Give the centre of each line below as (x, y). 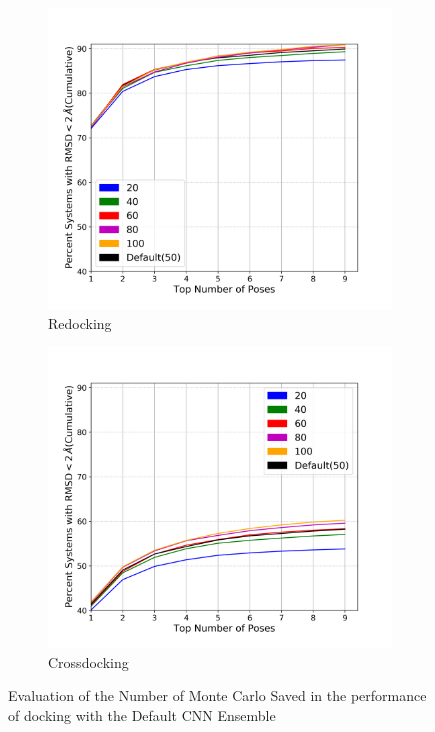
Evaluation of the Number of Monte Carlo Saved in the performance (217, 695)
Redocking (80, 322)
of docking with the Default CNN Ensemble (142, 714)
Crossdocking (88, 661)
